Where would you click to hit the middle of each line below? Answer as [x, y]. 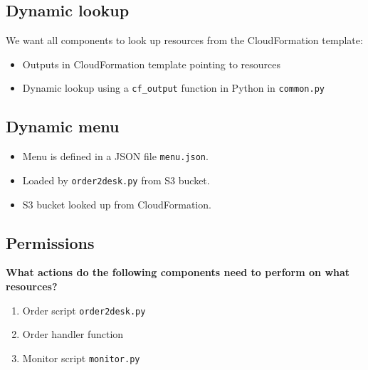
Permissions [50, 242]
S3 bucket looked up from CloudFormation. [117, 204]
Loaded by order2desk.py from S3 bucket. [116, 180]
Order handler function [73, 334]
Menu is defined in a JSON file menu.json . [115, 156]
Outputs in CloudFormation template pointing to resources [152, 64]
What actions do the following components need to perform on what [178, 272]
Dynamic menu [63, 126]
